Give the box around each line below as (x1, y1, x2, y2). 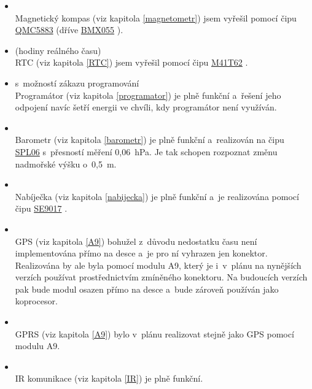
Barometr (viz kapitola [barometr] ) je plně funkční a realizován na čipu (15, 133, 284, 146)
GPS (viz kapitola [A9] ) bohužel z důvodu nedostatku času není (15, 234, 257, 247)
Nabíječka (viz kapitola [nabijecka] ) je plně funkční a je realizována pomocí (15, 190, 299, 202)
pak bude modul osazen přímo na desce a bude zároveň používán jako (15, 282, 279, 295)
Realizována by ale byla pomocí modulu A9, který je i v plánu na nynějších (15, 258, 302, 271)
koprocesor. (15, 295, 58, 307)
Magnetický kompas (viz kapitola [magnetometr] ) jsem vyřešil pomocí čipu (15, 11, 297, 24)
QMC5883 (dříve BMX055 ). (15, 23, 123, 36)
